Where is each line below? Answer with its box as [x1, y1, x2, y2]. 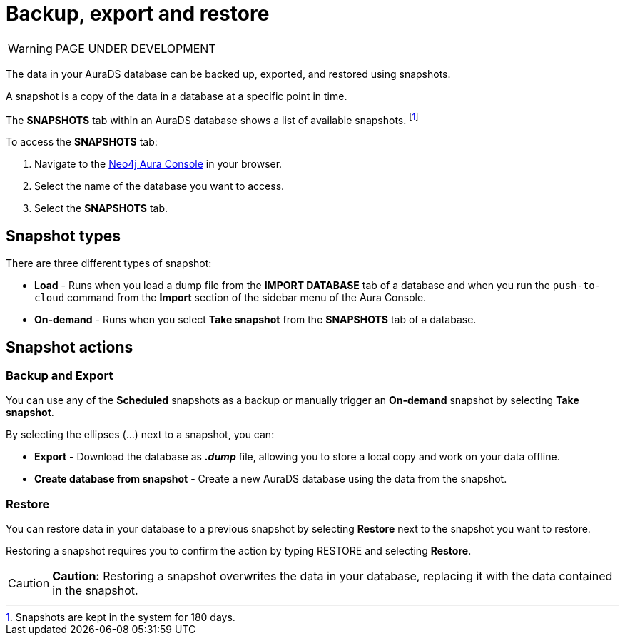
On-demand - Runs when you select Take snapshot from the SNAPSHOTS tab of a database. [34, 313, 477, 326]
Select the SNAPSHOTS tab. [34, 202, 168, 215]
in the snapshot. [52, 583, 138, 598]
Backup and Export [6, 368, 113, 383]
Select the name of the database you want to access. [34, 180, 285, 193]
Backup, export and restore [6, 1, 270, 26]
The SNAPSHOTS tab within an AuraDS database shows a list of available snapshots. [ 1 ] [6, 111, 419, 126]
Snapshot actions [6, 338, 133, 356]
